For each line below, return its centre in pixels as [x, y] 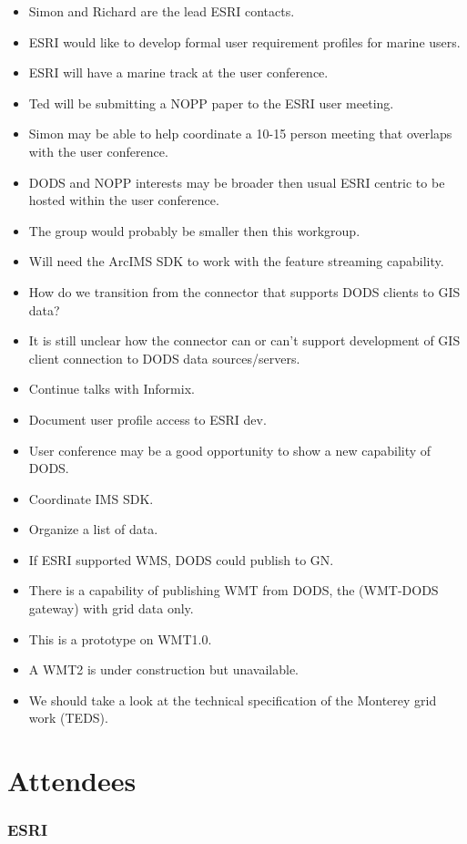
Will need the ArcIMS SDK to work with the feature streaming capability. [236, 261]
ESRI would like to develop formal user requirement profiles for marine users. [244, 41]
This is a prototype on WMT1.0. [120, 638]
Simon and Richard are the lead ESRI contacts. [162, 11]
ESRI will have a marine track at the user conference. [178, 72]
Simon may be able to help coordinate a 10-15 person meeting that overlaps [240, 134]
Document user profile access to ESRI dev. [147, 419]
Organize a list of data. [93, 529]
